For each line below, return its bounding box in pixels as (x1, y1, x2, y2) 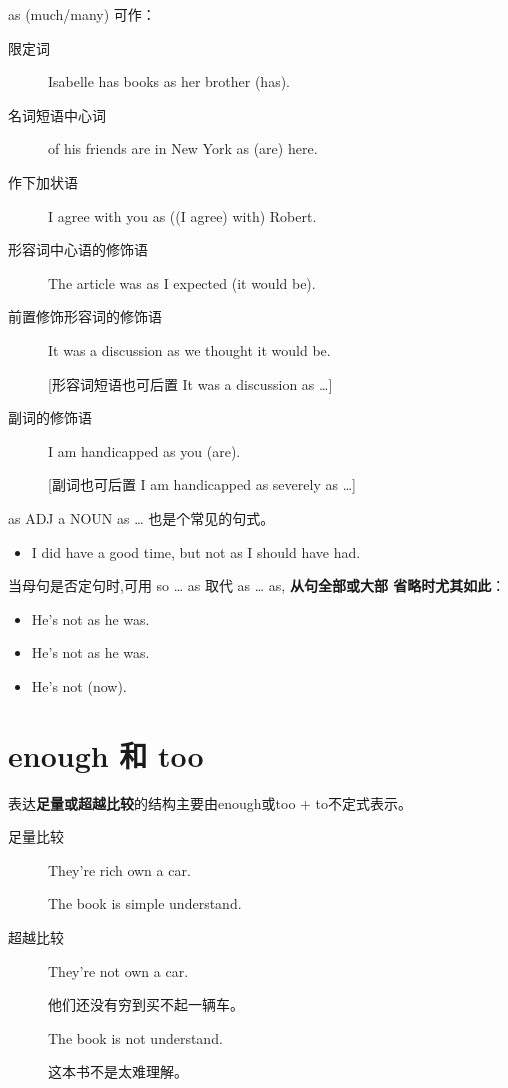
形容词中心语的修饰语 (8, 239, 148, 260)
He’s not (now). (31, 675, 127, 696)
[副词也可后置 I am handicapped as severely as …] (48, 474, 356, 495)
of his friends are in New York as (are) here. (48, 138, 318, 159)
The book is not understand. (48, 1027, 223, 1048)
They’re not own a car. (48, 960, 189, 981)
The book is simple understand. (48, 893, 242, 914)
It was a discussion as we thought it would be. (48, 339, 331, 360)
